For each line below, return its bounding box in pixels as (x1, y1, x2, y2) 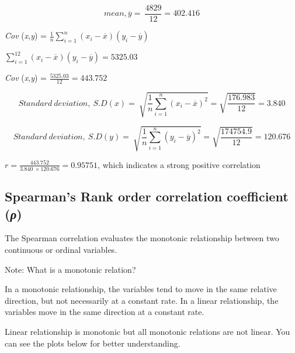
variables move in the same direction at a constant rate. (5, 306, 204, 318)
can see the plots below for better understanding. (5, 337, 181, 349)
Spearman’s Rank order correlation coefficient (5, 187, 289, 205)
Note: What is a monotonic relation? (5, 263, 136, 275)
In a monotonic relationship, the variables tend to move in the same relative (5, 283, 277, 295)
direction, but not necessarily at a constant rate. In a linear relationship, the (5, 294, 279, 306)
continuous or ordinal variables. (5, 244, 117, 255)
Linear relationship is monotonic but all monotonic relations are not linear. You (5, 325, 290, 337)
